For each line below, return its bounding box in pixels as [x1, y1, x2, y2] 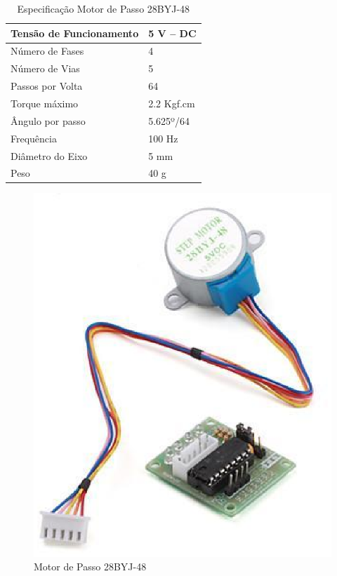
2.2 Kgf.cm [148, 95, 195, 110]
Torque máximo [11, 95, 79, 110]
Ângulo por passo [11, 113, 86, 128]
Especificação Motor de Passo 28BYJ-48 [17, 1, 190, 15]
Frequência [11, 130, 57, 145]
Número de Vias [11, 61, 80, 76]
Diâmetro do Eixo [11, 148, 88, 163]
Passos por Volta [11, 79, 83, 93]
